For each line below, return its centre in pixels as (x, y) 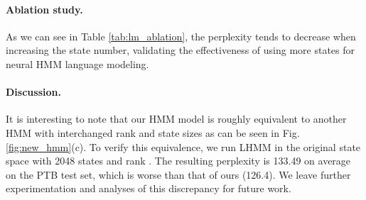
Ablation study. (44, 9)
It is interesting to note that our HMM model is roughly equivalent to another (176, 119)
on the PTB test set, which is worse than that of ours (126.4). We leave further (178, 174)
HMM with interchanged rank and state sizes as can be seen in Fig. (153, 132)
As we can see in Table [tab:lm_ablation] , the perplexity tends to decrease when (181, 36)
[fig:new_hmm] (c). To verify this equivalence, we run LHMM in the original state (183, 146)
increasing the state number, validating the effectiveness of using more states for (181, 50)
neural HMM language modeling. (77, 63)
